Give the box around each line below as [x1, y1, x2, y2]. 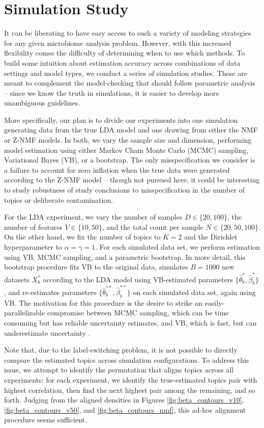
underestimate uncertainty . [4, 327, 91, 338]
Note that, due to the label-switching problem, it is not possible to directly [4, 344, 238, 355]
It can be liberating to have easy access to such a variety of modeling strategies [4, 28, 251, 38]
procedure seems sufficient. [4, 414, 87, 425]
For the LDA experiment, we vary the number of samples [4, 211, 183, 222]
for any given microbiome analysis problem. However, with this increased [4, 37, 231, 48]
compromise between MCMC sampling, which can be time [47, 307, 229, 318]
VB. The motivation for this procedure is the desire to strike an [4, 297, 202, 308]
